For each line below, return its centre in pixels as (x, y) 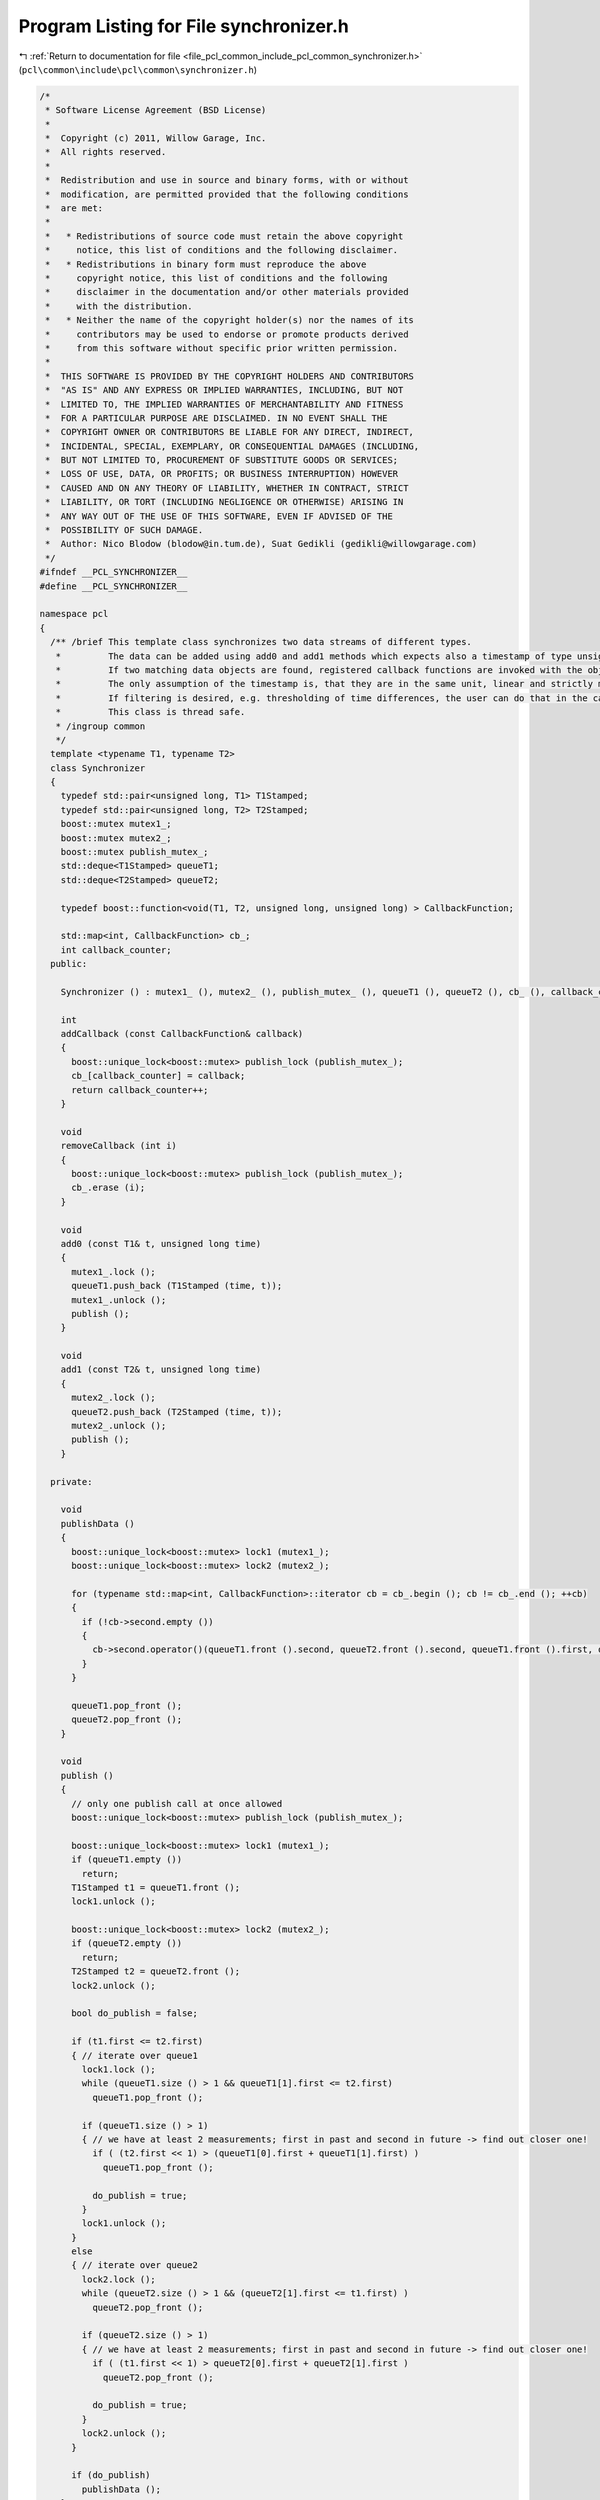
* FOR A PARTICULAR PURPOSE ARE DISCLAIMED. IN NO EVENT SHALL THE (216, 418)
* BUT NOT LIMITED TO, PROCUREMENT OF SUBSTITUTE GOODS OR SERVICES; (222, 460)
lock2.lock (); (119, 2279)
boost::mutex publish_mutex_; (134, 852)
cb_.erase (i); (108, 1188)
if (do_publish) (111, 2475)
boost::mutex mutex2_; (116, 838)
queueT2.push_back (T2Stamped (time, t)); (177, 1411)
